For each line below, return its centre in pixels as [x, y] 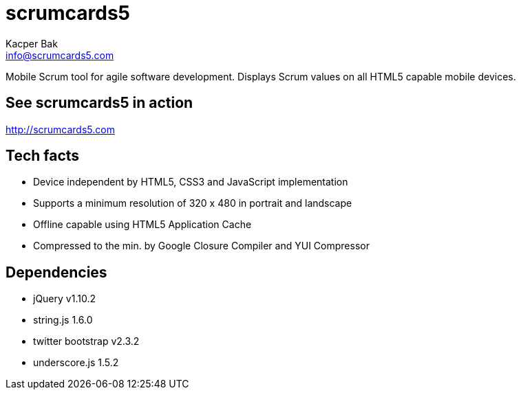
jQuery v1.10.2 [64, 299]
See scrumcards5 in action [99, 103]
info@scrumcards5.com [60, 55]
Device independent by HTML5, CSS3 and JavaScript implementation [191, 182]
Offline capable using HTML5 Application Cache [142, 225]
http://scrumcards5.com [60, 129]
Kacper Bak [32, 43]
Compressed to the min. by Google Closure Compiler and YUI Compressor [201, 246]
